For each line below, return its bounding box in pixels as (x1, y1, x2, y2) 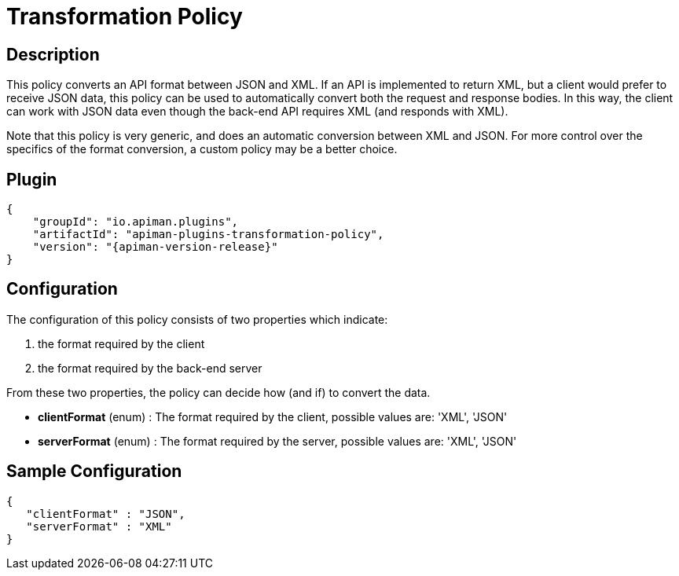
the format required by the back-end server (38, 361, 262, 375)
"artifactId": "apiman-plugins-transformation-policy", (32, 228, 384, 241)
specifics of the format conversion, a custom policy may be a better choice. (6, 142, 398, 156)
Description (6, 44, 100, 64)
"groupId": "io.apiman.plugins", (32, 215, 239, 229)
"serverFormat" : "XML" (26, 519, 172, 533)
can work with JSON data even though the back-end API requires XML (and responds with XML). (6, 105, 508, 119)
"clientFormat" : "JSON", (26, 507, 185, 520)
